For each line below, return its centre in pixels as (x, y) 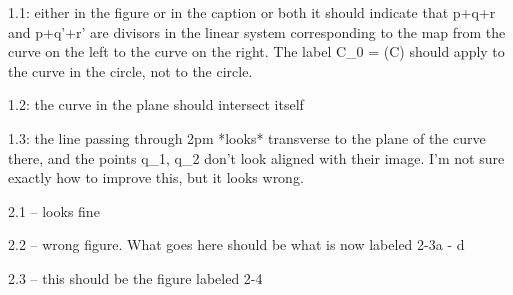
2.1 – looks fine (54, 210)
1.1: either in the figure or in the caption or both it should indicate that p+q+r (252, 12)
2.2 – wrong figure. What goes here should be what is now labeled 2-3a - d (236, 244)
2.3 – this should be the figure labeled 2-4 (135, 277)
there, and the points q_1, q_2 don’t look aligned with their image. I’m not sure (256, 157)
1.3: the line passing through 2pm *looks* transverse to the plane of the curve (247, 137)
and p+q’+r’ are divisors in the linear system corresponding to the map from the (257, 31)
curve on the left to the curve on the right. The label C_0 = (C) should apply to (256, 51)
